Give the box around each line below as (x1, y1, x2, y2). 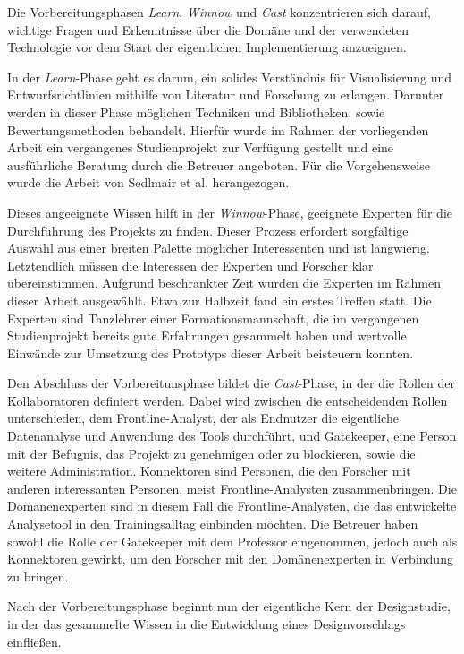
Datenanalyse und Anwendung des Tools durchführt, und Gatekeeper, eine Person (7, 426, 457, 445)
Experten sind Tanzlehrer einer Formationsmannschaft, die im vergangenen (7, 308, 419, 327)
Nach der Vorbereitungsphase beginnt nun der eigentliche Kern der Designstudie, (7, 597, 451, 615)
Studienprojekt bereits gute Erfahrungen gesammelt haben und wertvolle (7, 326, 407, 345)
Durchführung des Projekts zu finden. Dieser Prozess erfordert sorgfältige (7, 220, 409, 239)
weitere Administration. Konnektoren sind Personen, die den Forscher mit (7, 461, 411, 480)
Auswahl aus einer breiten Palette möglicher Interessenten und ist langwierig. (7, 238, 430, 257)
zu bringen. (7, 566, 69, 585)
